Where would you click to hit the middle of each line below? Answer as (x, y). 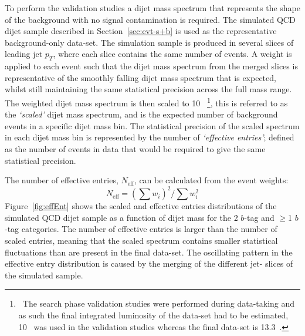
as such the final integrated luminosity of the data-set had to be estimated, (153, 315)
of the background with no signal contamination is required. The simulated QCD (150, 19)
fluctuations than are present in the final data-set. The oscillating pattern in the (149, 252)
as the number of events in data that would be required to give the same (135, 148)
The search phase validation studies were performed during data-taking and (159, 303)
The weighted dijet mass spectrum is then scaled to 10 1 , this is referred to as (146, 102)
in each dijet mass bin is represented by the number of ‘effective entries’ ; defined (150, 137)
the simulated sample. (44, 275)
